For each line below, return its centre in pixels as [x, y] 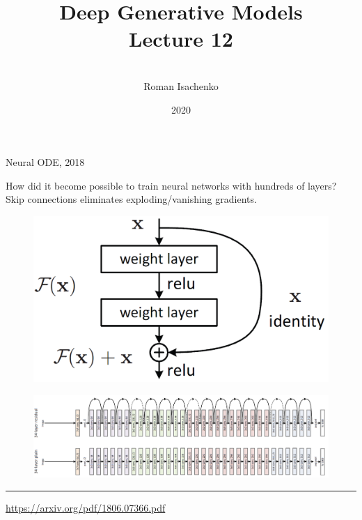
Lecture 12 [181, 39]
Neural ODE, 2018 [45, 162]
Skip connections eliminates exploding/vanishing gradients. [131, 199]
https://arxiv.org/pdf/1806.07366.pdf [86, 507]
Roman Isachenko [181, 85]
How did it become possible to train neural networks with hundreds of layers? [171, 185]
